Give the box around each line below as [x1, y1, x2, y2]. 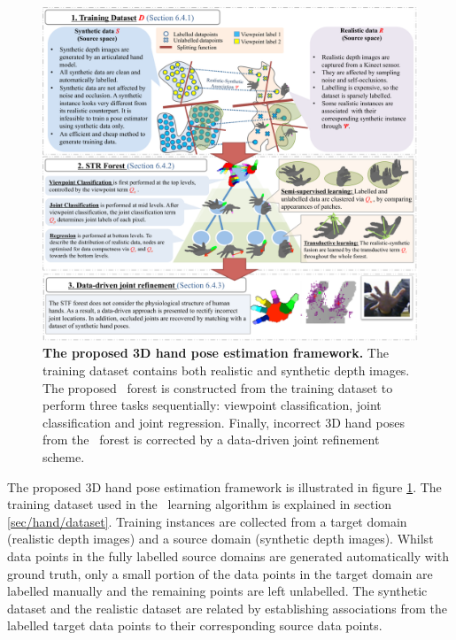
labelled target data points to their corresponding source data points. [7, 616, 383, 635]
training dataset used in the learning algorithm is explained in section [7, 495, 392, 513]
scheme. [43, 447, 85, 466]
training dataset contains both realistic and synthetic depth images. [43, 360, 410, 379]
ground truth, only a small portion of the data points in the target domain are [7, 564, 433, 582]
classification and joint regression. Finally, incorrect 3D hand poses [43, 413, 405, 431]
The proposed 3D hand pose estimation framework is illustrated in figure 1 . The [7, 477, 442, 496]
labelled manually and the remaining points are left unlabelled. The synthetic [7, 582, 428, 600]
